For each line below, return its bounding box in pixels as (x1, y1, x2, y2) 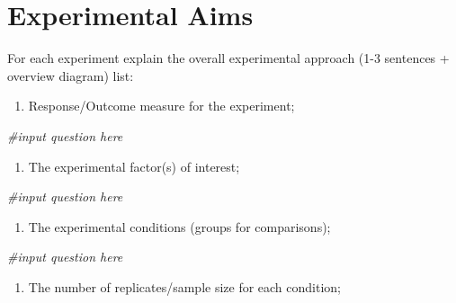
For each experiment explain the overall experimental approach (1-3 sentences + (7, 49, 450, 67)
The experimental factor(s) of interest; (28, 156, 240, 175)
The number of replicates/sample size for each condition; (28, 277, 342, 296)
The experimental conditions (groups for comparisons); (28, 217, 331, 236)
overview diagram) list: (7, 66, 134, 85)
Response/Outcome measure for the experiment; (28, 96, 295, 115)
